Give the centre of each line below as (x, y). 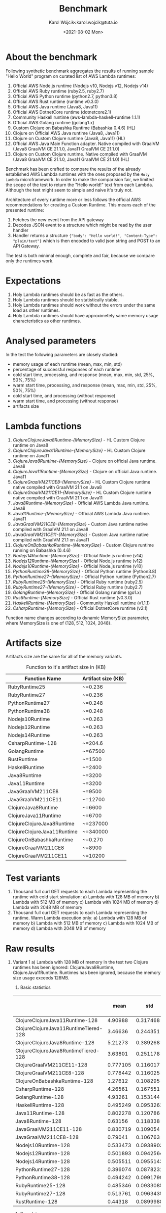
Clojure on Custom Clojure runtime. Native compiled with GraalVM (80, 154)
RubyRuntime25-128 (40, 1186)
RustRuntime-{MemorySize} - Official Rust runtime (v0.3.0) (72, 597)
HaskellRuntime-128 (40, 1105)
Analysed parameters (51, 341)
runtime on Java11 (31, 455)
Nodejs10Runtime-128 (43, 1145)
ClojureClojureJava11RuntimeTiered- (59, 1028)
